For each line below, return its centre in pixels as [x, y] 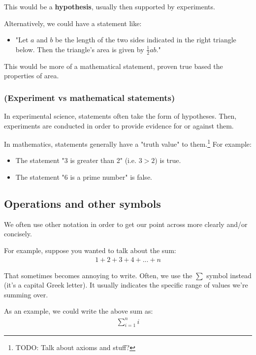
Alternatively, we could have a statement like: [73, 23]
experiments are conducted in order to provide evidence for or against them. [119, 125]
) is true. [168, 160]
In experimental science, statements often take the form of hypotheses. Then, [120, 116]
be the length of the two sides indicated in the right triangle [146, 40]
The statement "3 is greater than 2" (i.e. [76, 160]
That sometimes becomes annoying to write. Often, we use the [98, 275]
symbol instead [229, 275]
